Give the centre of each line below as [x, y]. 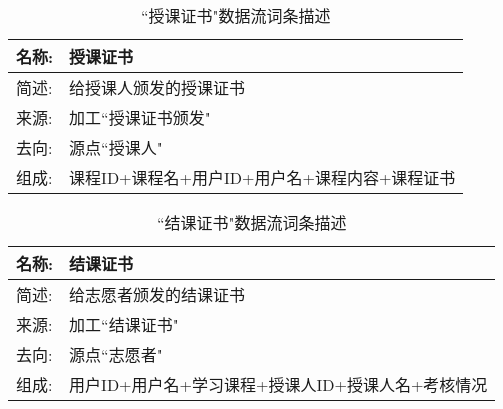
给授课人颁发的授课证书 [157, 87]
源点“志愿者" [116, 354]
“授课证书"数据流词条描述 [235, 15]
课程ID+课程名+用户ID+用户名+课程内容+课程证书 [262, 177]
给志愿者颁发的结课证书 [157, 294]
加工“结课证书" [124, 324]
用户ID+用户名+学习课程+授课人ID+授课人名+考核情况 [278, 384]
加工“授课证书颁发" [140, 117]
